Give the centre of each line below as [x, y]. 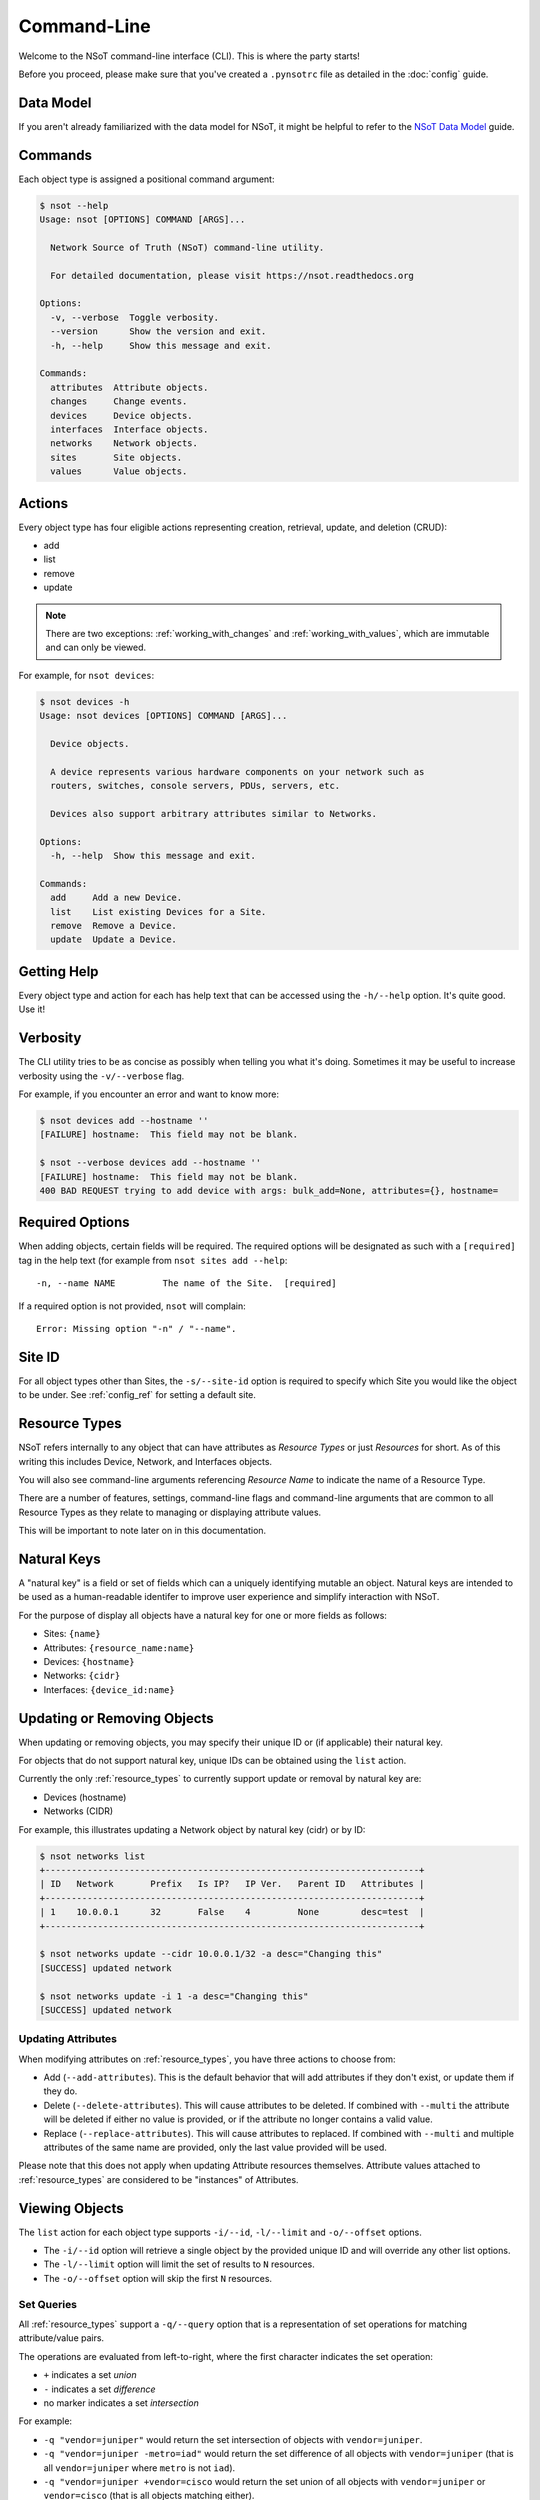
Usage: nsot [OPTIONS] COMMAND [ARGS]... [142, 219]
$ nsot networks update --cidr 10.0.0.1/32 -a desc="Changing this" [211, 1954]
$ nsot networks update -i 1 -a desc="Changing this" [174, 1996]
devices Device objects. [122, 415]
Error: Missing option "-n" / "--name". [136, 1328]
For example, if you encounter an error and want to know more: [149, 1094]
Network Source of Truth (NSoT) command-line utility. [187, 247]
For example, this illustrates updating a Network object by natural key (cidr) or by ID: [192, 1829]
